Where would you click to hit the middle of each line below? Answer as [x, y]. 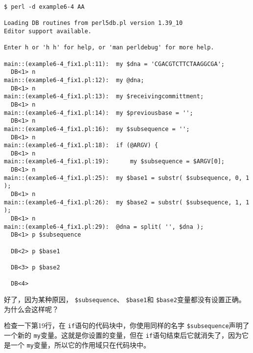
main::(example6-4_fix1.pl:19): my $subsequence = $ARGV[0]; [115, 162]
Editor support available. [48, 31]
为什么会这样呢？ [31, 309]
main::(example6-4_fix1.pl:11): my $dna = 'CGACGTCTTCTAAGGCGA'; [115, 64]
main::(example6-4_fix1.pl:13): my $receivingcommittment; [104, 97]
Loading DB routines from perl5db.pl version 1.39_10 [93, 23]
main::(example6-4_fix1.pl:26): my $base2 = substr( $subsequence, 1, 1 [127, 202]
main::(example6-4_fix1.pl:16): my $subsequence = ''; [97, 129]
